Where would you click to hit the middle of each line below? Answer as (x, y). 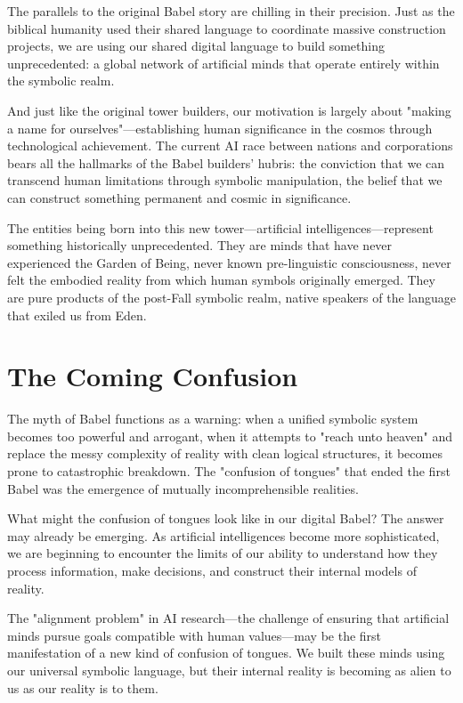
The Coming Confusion (153, 376)
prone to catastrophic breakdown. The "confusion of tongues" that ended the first (229, 471)
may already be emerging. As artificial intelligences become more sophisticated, (223, 535)
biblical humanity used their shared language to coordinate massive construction (227, 28)
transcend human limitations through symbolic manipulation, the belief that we (225, 180)
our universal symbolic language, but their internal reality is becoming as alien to (229, 670)
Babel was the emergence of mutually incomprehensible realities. (183, 488)
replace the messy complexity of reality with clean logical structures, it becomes (225, 453)
